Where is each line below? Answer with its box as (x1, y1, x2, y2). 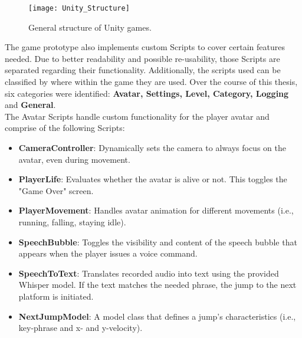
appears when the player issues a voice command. (18, 247, 198, 260)
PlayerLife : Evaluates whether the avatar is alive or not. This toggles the (18, 173, 287, 185)
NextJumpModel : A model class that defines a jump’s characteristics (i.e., (18, 310, 296, 322)
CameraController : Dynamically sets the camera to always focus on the (18, 142, 286, 153)
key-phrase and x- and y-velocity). (18, 321, 143, 334)
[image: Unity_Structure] (28, 4, 130, 12)
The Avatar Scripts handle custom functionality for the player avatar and (5, 110, 270, 122)
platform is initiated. (18, 290, 94, 302)
